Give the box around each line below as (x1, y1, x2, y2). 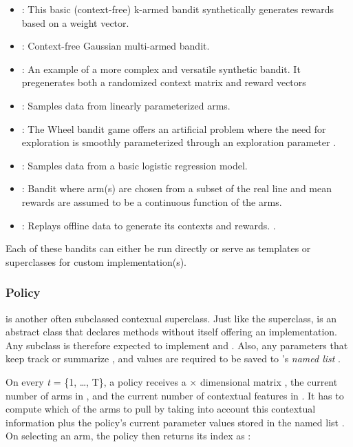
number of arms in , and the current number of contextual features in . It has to (6, 388, 344, 402)
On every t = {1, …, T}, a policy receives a (6, 374, 186, 388)
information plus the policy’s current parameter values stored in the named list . (6, 415, 345, 429)
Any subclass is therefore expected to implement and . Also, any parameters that (6, 337, 348, 352)
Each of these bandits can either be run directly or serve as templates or (6, 241, 311, 256)
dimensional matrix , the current (200, 374, 338, 388)
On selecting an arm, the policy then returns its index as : (6, 428, 251, 443)
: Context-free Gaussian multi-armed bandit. (21, 39, 210, 53)
